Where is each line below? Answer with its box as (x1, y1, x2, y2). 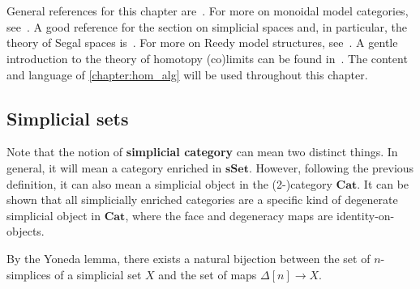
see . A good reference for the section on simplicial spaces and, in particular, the (6, 18, 408, 35)
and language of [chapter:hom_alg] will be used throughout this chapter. (6, 66, 368, 83)
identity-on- (336, 206, 395, 223)
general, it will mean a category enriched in (6, 159, 222, 176)
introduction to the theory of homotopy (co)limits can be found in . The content (6, 49, 408, 66)
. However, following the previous (248, 159, 414, 176)
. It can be (357, 175, 409, 192)
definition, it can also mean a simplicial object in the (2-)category (6, 175, 332, 192)
